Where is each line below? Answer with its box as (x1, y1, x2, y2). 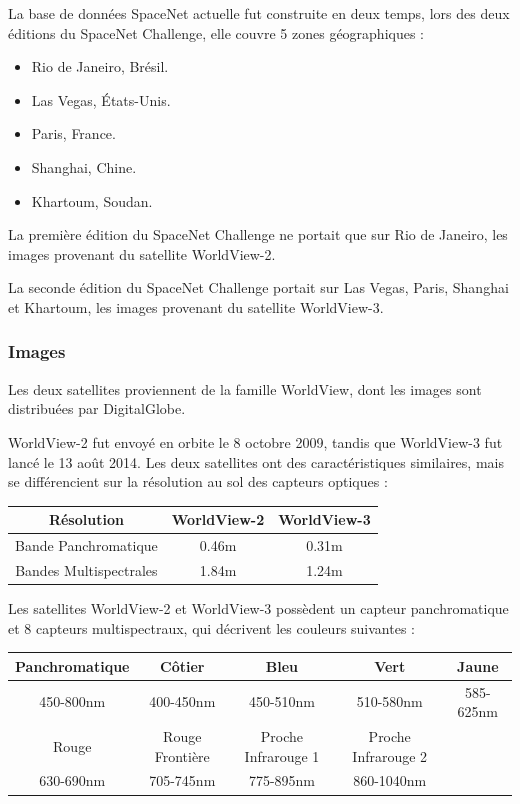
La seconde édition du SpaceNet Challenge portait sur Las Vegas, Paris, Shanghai (8, 277, 509, 298)
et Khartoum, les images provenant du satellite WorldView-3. (8, 296, 384, 317)
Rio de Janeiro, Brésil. (31, 56, 169, 77)
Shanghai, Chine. (31, 156, 137, 177)
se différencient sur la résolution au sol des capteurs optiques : (8, 471, 388, 492)
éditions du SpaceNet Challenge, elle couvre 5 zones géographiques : (8, 22, 425, 43)
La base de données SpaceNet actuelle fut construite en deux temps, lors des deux (8, 3, 510, 23)
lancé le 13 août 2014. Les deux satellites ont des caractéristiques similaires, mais (8, 451, 504, 472)
